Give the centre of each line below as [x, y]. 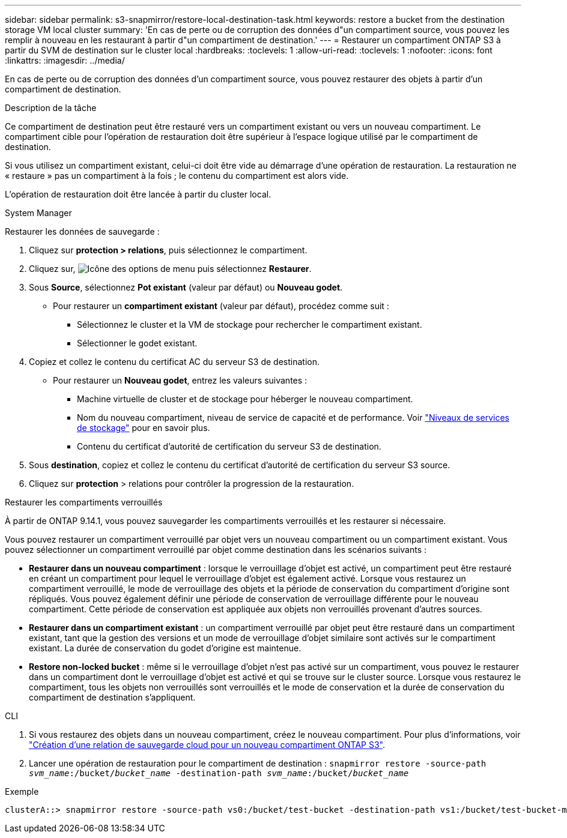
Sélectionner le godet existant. [137, 343]
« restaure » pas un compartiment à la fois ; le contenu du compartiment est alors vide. [177, 176]
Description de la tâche [51, 108]
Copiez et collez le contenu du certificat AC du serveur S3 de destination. [174, 362]
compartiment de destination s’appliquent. [112, 697]
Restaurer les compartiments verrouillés [84, 502]
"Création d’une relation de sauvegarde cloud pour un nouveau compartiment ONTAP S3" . [207, 745]
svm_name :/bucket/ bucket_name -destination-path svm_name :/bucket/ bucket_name [219, 773]
